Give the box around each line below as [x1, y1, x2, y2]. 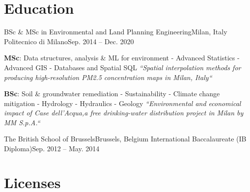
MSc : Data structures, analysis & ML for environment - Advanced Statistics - [4, 53, 240, 63]
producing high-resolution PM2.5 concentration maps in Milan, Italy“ [4, 72, 212, 82]
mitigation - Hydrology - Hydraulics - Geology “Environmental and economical [4, 98, 241, 108]
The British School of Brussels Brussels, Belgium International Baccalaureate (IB [4, 134, 247, 144]
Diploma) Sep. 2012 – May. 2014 [4, 143, 100, 154]
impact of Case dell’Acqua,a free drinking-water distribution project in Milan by [4, 108, 244, 118]
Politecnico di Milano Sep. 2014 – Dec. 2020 [4, 36, 134, 46]
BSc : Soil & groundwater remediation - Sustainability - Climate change [4, 88, 220, 99]
